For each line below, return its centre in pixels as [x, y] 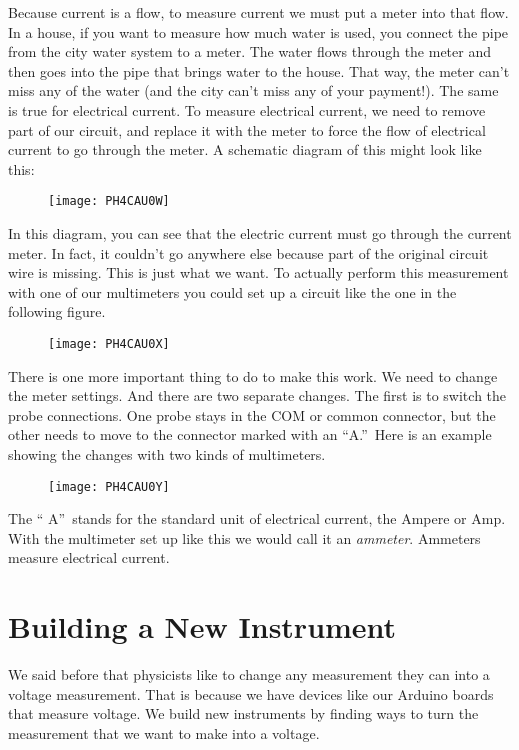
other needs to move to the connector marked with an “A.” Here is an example [250, 434]
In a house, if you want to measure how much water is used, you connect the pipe [258, 31]
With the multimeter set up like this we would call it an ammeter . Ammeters [244, 537]
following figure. [57, 311]
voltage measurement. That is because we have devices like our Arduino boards [251, 693]
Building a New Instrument [202, 626]
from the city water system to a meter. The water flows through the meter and [249, 51]
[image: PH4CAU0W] [109, 201]
